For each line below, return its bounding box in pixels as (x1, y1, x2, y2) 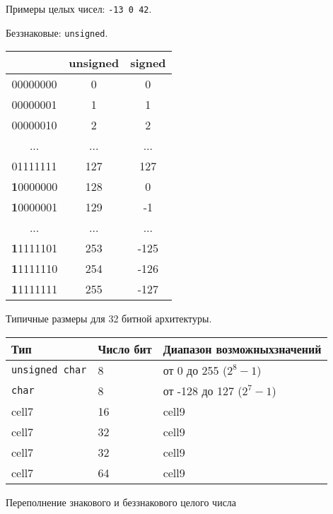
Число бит (98, 340, 152, 357)
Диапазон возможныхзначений (163, 340, 322, 357)
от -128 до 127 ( (163, 382, 243, 399)
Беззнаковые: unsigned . (6, 25, 108, 40)
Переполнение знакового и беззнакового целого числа (6, 494, 237, 509)
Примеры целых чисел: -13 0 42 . (6, 1, 152, 16)
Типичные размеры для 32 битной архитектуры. (6, 311, 212, 326)
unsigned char (11, 364, 87, 376)
